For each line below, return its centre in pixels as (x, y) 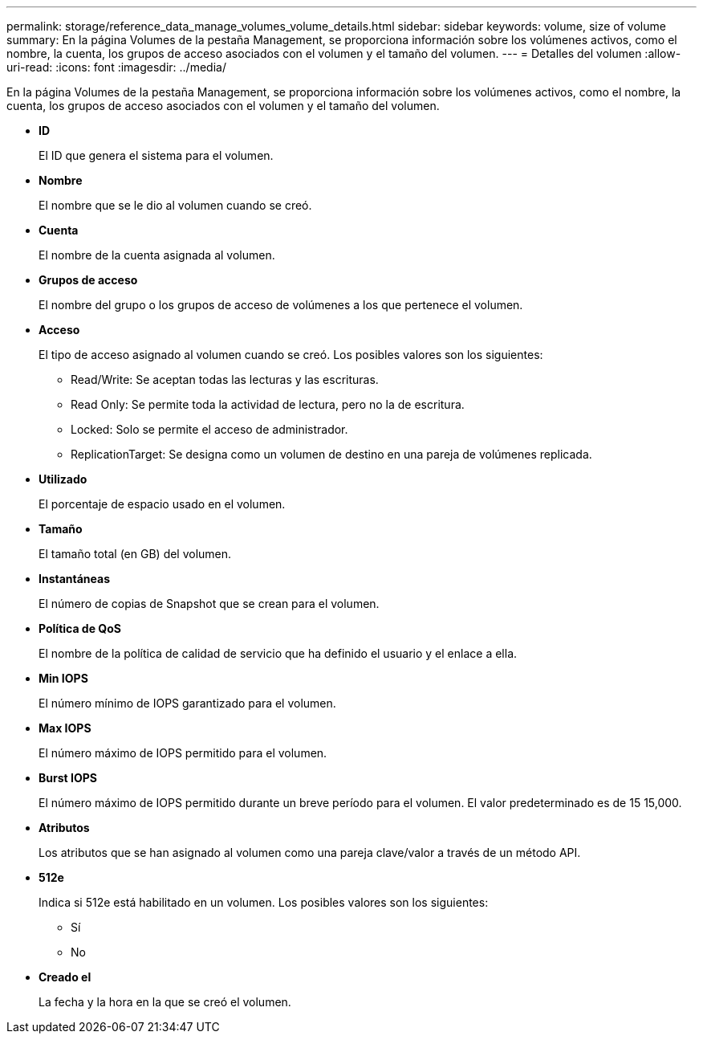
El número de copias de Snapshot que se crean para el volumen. (209, 604)
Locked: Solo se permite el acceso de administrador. (209, 429)
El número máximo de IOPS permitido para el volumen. (183, 753)
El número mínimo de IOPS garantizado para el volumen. (187, 703)
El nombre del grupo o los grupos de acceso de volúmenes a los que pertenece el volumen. (281, 305)
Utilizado (63, 479)
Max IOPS (65, 728)
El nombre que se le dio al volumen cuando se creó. (175, 205)
